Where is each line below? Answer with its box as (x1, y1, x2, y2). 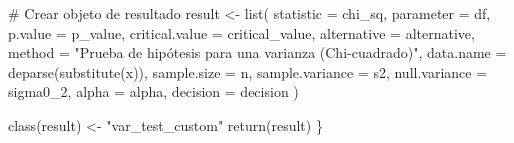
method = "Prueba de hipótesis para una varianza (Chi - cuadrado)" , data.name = (8, 42, 507, 63)
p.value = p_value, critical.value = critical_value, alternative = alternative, (8, 22, 475, 43)
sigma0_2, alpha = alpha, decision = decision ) (8, 81, 299, 102)
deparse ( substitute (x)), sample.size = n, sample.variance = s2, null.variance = (8, 61, 488, 82)
